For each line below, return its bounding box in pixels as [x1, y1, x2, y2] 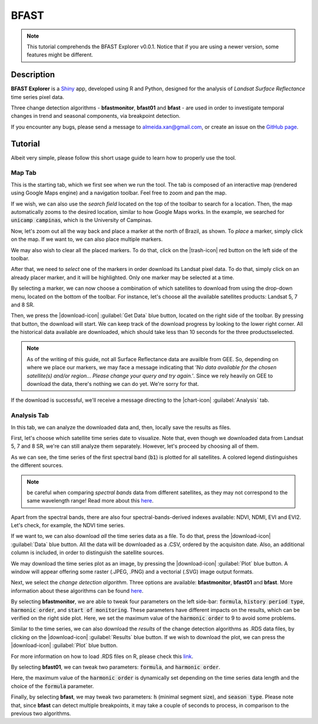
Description [11, 70, 55, 80]
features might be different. [26, 51, 94, 58]
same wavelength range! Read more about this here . [26, 497, 154, 504]
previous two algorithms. [11, 710, 71, 717]
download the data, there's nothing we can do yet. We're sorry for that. [26, 381, 200, 388]
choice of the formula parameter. [11, 682, 94, 689]
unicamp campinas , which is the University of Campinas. [11, 217, 153, 224]
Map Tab [11, 168, 37, 177]
